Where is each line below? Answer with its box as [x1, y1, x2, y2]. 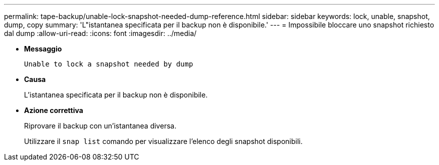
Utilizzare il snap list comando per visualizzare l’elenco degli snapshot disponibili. [24, 137, 303, 145]
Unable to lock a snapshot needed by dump [24, 60, 193, 68]
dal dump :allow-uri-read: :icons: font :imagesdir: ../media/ [4, 29, 197, 37]
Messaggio [24, 44, 62, 53]
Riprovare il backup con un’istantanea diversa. [24, 121, 176, 130]
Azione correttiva [24, 106, 83, 114]
